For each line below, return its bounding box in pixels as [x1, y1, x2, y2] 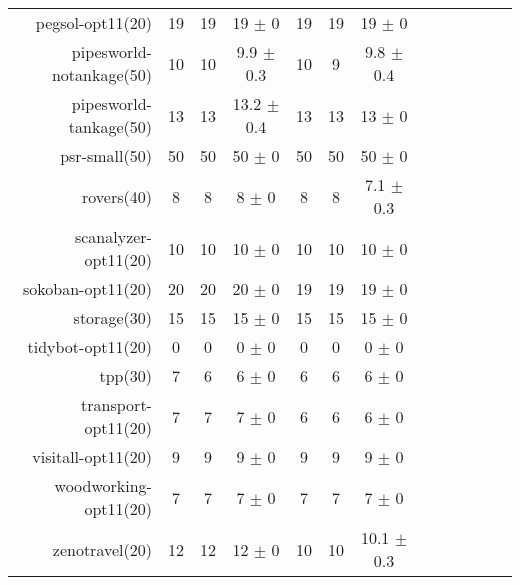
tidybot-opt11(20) [27, 335, 152, 358]
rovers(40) [82, 184, 152, 208]
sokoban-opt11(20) [22, 277, 152, 300]
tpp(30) [99, 364, 152, 387]
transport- [81, 393, 152, 416]
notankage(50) [51, 63, 152, 86]
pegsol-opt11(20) [35, 11, 152, 34]
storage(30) [73, 306, 152, 329]
